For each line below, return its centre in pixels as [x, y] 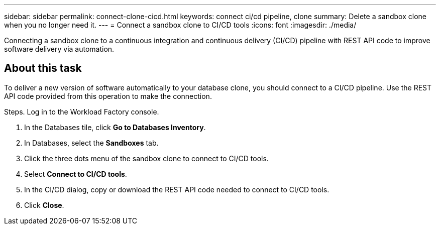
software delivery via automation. [59, 49]
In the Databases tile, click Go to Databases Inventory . [115, 127]
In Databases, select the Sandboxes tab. [91, 143]
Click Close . [44, 205]
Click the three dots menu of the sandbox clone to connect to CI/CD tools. [146, 158]
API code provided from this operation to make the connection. [108, 96]
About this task [43, 68]
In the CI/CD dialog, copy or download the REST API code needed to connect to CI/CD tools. [177, 189]
